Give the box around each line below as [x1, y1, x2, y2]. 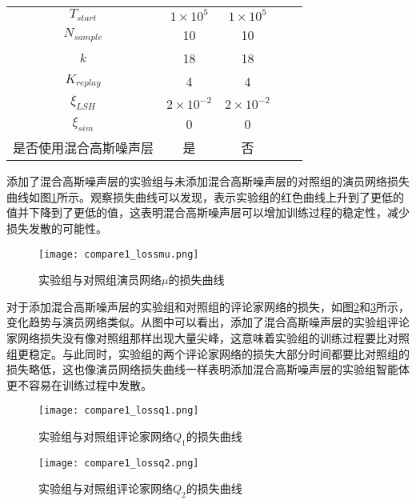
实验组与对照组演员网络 [38, 271, 162, 288]
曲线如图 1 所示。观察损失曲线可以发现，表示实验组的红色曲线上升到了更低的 [6, 188, 404, 205]
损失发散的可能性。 [6, 219, 107, 236]
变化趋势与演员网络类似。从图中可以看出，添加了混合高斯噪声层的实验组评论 [6, 314, 410, 330]
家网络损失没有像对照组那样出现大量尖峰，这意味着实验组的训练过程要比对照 [6, 330, 410, 346]
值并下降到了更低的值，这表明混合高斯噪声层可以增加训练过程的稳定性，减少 [6, 204, 410, 221]
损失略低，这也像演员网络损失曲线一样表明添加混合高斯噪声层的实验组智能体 [6, 361, 410, 378]
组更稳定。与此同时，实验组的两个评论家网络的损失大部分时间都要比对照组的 [6, 345, 410, 362]
